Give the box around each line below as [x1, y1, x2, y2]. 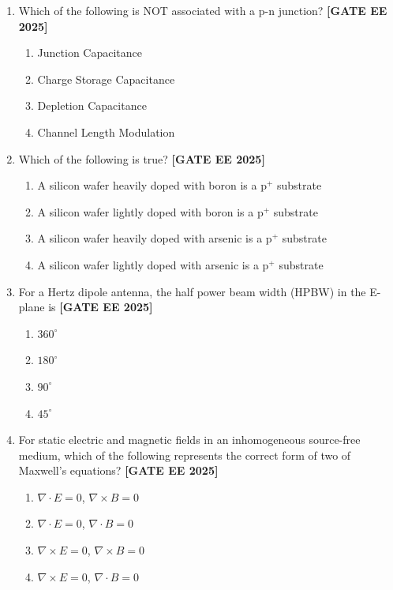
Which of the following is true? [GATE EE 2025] [18, 150, 265, 167]
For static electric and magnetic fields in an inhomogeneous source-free [18, 431, 361, 448]
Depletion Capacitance [37, 97, 147, 114]
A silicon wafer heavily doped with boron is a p [37, 177, 267, 194]
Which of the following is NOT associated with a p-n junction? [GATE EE [18, 2, 387, 18]
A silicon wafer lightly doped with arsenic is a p [37, 256, 269, 272]
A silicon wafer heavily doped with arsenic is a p [37, 230, 272, 246]
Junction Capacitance [37, 44, 143, 61]
